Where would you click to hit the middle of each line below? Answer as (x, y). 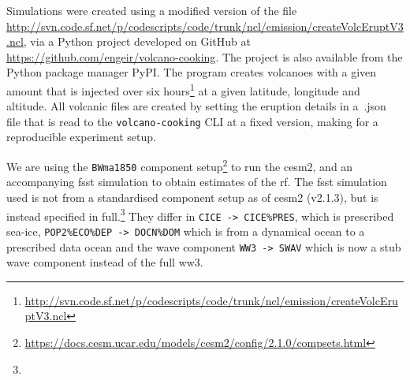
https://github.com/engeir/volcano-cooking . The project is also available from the (205, 56)
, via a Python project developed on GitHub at (137, 41)
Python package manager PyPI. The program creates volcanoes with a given (192, 72)
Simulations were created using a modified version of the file (152, 10)
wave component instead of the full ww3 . (105, 262)
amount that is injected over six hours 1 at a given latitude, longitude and (183, 89)
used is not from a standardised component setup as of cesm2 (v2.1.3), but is (192, 197)
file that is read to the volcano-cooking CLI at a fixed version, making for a (192, 121)
